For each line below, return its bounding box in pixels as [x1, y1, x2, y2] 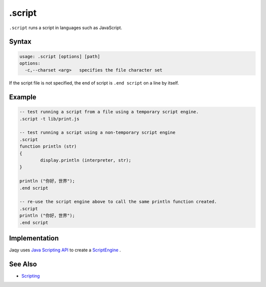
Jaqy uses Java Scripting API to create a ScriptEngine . [9, 247, 121, 253]
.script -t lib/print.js [19, 116, 80, 122]
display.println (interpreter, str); [40, 158, 132, 163]
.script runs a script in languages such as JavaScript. [9, 25, 123, 31]
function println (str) [19, 144, 77, 149]
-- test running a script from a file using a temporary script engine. [19, 109, 199, 115]
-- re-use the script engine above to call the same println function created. [19, 199, 217, 205]
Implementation [9, 234, 59, 242]
